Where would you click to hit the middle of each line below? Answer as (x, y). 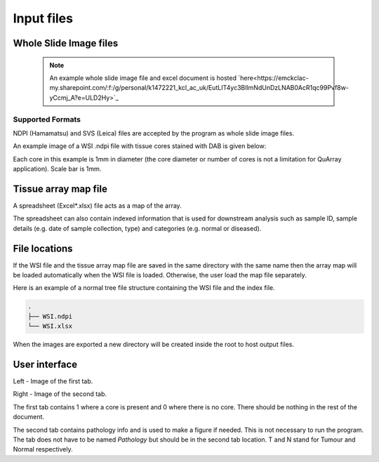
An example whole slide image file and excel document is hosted (143, 78)
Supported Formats (47, 119)
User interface (45, 364)
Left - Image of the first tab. (53, 381)
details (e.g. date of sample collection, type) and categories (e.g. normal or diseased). (137, 228)
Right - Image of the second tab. (60, 394)
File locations (43, 248)
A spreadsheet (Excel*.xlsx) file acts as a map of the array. (97, 205)
